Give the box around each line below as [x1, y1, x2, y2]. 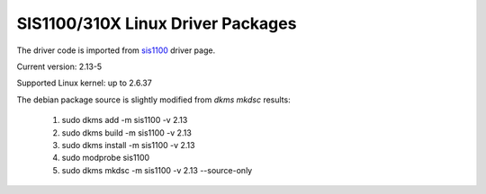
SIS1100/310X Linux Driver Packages [16, 13, 297, 33]
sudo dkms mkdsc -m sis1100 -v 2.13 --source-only [61, 164, 253, 175]
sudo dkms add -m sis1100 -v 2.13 [61, 115, 188, 126]
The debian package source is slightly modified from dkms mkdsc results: [16, 94, 292, 105]
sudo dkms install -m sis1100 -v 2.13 [61, 139, 195, 150]
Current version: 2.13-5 [16, 61, 103, 72]
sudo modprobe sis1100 [61, 153, 150, 163]
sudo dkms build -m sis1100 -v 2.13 [61, 127, 193, 138]
